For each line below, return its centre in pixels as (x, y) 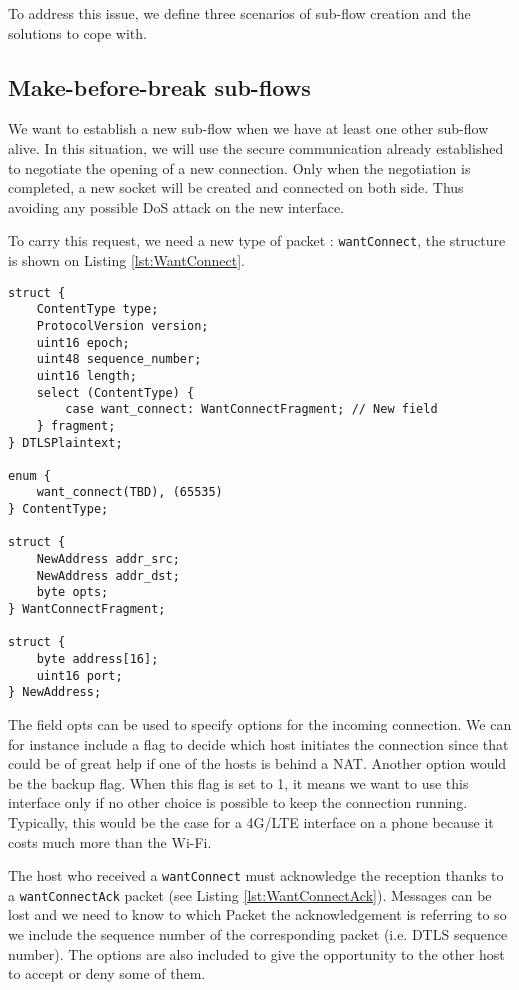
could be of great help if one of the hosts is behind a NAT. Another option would (257, 763)
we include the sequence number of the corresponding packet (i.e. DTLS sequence (258, 934)
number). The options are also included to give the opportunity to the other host (256, 953)
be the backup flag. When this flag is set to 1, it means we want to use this (238, 782)
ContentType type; (97, 309)
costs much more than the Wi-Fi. (110, 841)
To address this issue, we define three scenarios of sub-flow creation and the (239, 13)
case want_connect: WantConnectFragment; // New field (251, 409)
